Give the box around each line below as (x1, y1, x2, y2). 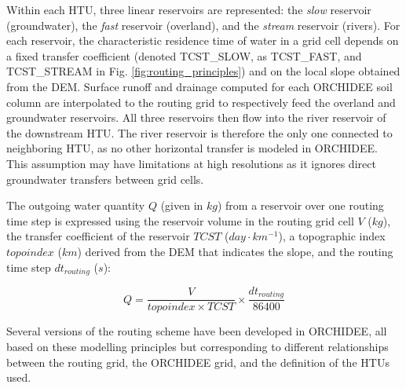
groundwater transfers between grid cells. (6, 170, 204, 187)
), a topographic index (278, 228, 386, 244)
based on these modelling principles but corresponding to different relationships (6, 339, 389, 355)
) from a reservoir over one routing (217, 197, 384, 214)
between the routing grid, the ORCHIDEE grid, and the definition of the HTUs (6, 353, 390, 370)
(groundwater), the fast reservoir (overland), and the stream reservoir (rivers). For (6, 16, 401, 33)
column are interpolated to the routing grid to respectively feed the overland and (6, 93, 396, 110)
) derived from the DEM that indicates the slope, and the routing (77, 243, 393, 259)
